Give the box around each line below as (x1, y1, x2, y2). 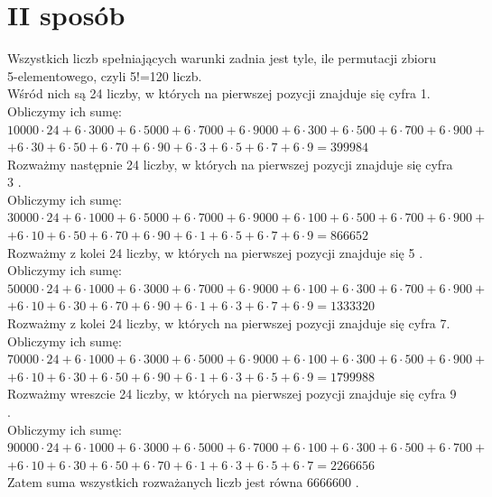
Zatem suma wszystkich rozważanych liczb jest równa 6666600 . (7, 473, 359, 492)
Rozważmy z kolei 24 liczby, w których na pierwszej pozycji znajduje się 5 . (7, 243, 423, 262)
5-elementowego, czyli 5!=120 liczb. (7, 66, 202, 85)
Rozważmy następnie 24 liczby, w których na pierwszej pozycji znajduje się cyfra (7, 154, 453, 173)
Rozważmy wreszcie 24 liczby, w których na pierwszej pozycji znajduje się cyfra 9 (7, 384, 457, 403)
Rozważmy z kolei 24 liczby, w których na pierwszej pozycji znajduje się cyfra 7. (7, 314, 450, 333)
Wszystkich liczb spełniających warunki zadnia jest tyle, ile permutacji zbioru (7, 49, 436, 68)
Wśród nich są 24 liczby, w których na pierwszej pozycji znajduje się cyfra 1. (7, 84, 431, 103)
